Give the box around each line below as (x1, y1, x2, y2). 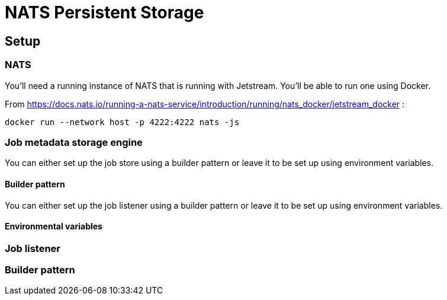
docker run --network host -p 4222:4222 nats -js (5, 117, 240, 127)
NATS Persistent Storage (5, 2, 204, 23)
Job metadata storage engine (5, 136, 143, 148)
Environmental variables (5, 221, 102, 232)
